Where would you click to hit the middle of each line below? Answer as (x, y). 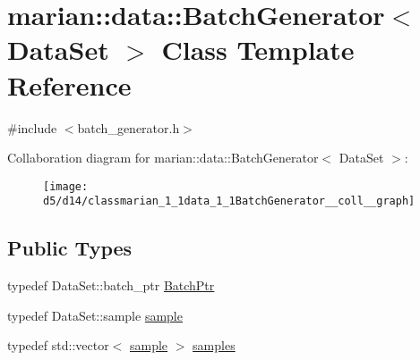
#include (32, 127)
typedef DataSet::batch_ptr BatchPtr (111, 285)
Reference (69, 84)
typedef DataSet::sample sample (95, 315)
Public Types (70, 248)
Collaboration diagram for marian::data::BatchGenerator (163, 158)
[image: (66, 186)
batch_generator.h (129, 127)
